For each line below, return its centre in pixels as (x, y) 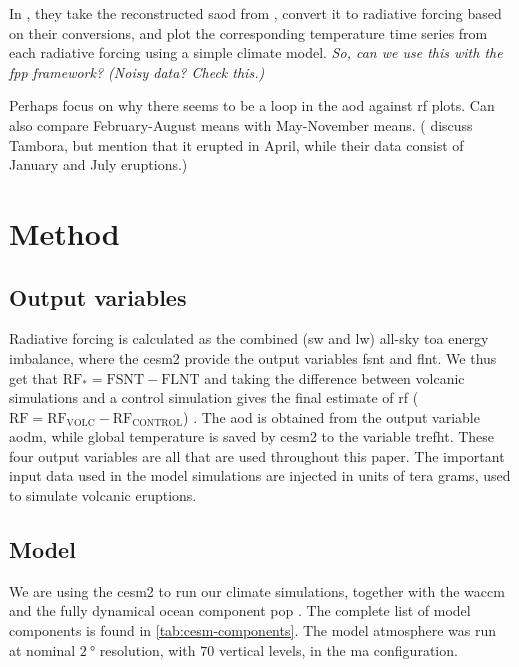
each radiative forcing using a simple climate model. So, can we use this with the (256, 52)
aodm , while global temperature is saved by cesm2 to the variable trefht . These (252, 436)
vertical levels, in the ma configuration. (338, 649)
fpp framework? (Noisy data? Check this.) (137, 71)
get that (33, 377)
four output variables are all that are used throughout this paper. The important (257, 455)
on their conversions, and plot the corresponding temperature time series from (248, 32)
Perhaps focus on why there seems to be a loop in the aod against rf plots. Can (252, 105)
